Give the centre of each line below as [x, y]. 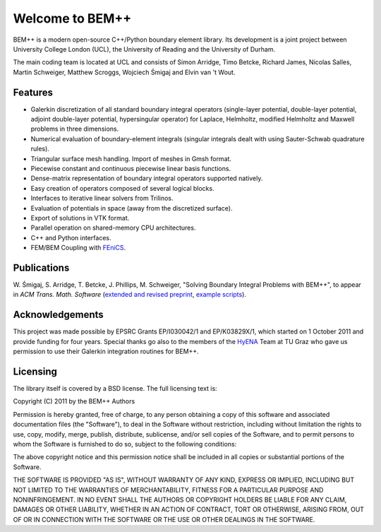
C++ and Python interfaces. [71, 237]
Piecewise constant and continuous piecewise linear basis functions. [131, 168]
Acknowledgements [58, 315]
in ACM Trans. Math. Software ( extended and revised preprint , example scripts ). [130, 295]
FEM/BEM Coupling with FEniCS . [78, 248]
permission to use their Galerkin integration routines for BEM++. [106, 351]
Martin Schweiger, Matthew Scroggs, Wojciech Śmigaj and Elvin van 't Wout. [124, 72]
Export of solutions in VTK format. [80, 218]
